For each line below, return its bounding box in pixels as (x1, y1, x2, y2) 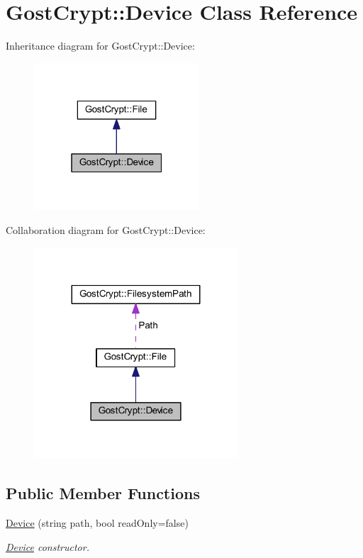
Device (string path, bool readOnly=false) (6, 515, 189, 530)
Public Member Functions (6, 482, 200, 504)
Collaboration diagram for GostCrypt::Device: (6, 223, 206, 238)
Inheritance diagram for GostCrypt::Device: (6, 38, 195, 53)
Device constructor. (6, 539, 89, 554)
